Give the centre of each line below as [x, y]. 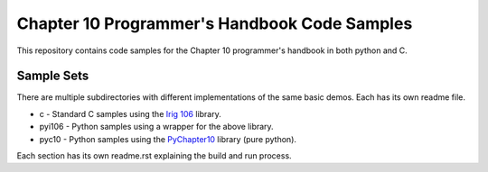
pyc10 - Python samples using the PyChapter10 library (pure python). [168, 139]
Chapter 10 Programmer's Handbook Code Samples [215, 23]
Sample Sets [53, 76]
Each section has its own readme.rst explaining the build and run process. [155, 156]
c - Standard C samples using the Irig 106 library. [130, 113]
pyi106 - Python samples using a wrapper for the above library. [157, 127]
